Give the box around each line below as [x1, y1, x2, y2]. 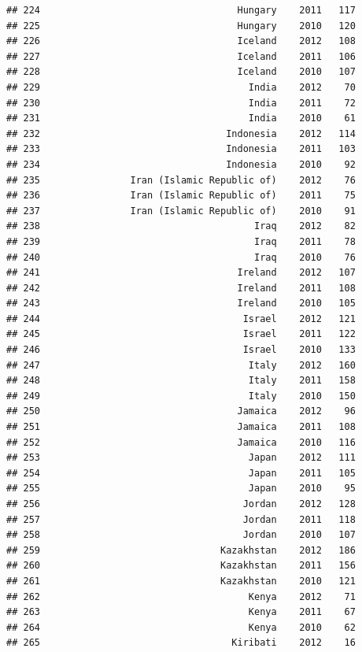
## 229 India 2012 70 [6, 81, 356, 93]
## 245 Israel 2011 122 [6, 328, 356, 340]
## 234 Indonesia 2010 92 [6, 158, 356, 170]
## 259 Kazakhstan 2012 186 [6, 544, 356, 556]
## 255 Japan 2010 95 [6, 483, 356, 495]
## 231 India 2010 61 [6, 113, 356, 124]
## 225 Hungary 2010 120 [6, 20, 356, 31]
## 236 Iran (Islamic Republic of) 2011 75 [6, 190, 356, 202]
